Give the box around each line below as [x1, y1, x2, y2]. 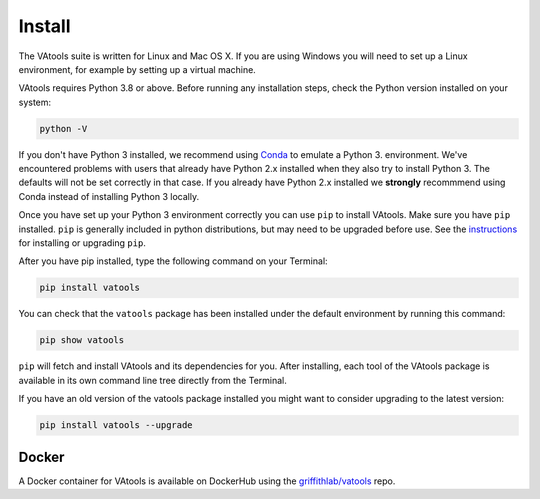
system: [18, 96, 52, 108]
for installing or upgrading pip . [18, 237, 147, 249]
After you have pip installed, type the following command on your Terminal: [18, 255, 329, 267]
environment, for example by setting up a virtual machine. [18, 63, 257, 75]
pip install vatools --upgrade [39, 420, 194, 431]
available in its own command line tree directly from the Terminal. [18, 374, 287, 386]
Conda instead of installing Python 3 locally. [18, 190, 200, 202]
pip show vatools [39, 335, 125, 346]
